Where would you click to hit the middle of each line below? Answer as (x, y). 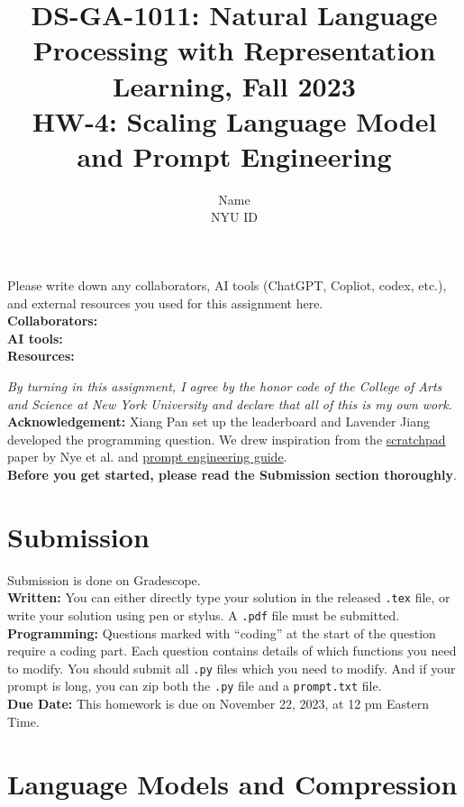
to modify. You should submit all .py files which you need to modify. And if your (232, 668)
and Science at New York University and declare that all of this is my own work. (230, 403)
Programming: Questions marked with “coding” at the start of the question (222, 633)
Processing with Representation (234, 50)
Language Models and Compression (232, 783)
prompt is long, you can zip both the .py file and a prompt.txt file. (195, 686)
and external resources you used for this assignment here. (165, 303)
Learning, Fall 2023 (234, 85)
